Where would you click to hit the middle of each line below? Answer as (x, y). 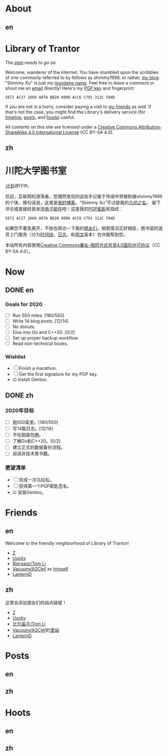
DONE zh (19, 395)
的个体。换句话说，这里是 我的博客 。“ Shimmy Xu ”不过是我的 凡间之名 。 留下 (83, 202)
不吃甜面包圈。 (28, 435)
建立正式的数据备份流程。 (39, 447)
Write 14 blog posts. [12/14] (40, 321)
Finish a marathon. (38, 368)
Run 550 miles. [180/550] (38, 315)
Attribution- (150, 127)
